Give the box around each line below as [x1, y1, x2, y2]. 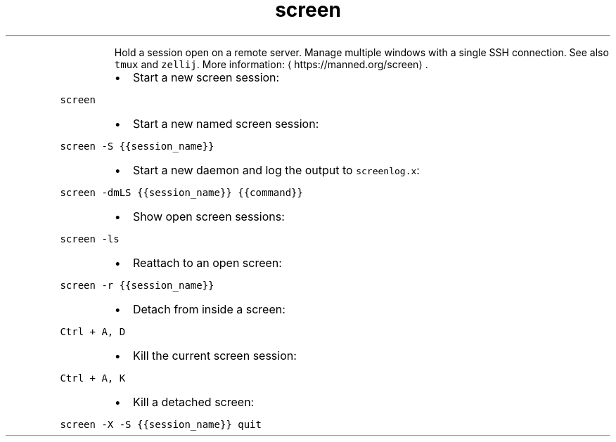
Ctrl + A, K [60, 372, 126, 384]
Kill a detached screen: [132, 394, 255, 409]
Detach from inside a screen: [132, 301, 285, 316]
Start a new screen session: [132, 70, 280, 84]
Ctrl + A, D [60, 325, 126, 337]
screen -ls [60, 233, 120, 245]
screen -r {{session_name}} [60, 279, 214, 291]
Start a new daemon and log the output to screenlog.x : [132, 162, 420, 177]
